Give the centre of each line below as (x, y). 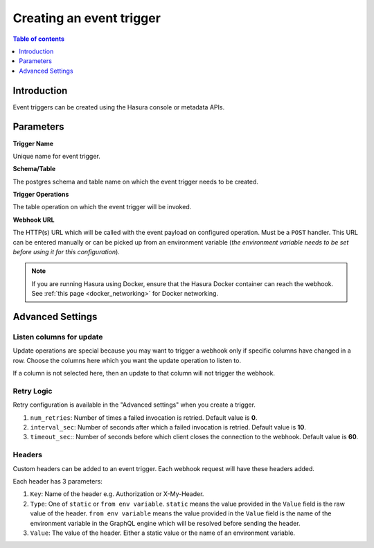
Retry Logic (33, 391)
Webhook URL (34, 220)
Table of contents (39, 39)
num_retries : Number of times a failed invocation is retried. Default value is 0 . (144, 417)
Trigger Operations (41, 195)
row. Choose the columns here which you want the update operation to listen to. (127, 360)
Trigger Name (33, 143)
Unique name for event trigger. (56, 156)
